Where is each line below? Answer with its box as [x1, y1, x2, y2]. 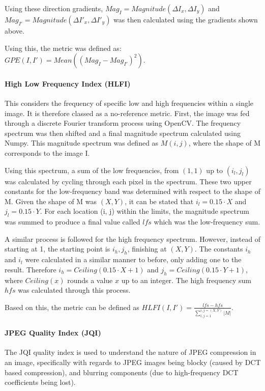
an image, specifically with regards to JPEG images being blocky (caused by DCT [5, 356, 261, 367]
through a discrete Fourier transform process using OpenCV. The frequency [5, 118, 241, 128]
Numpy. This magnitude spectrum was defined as [5, 137, 159, 148]
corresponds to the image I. [5, 147, 90, 158]
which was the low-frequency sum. [154, 216, 260, 227]
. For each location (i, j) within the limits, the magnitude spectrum [40, 206, 249, 216]
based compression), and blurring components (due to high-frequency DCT [5, 367, 239, 377]
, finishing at [127, 243, 167, 254]
